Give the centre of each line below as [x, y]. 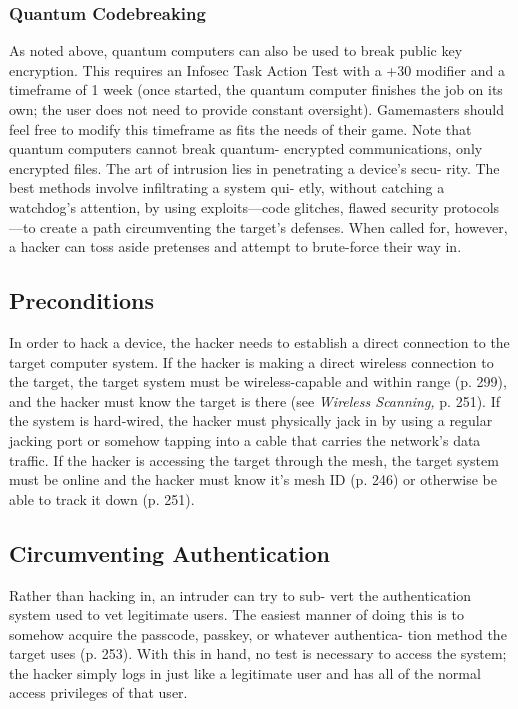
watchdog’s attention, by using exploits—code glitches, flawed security [224, 206]
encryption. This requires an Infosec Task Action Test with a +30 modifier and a [257, 69]
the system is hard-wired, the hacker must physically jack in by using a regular [251, 420]
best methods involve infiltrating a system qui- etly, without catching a [227, 187]
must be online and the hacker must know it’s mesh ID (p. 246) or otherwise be [253, 479]
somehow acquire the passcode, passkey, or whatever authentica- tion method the [258, 633]
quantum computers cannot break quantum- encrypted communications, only [246, 148]
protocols [471, 206]
